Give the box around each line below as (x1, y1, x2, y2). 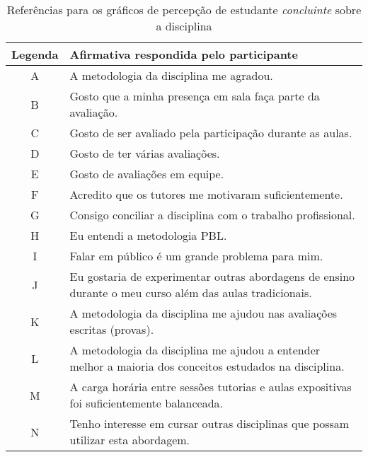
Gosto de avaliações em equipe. (69, 166, 224, 182)
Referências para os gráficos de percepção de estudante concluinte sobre (6, 1, 362, 18)
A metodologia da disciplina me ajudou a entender (69, 342, 321, 358)
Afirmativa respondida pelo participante (69, 46, 298, 62)
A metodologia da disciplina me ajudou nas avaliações (69, 305, 338, 321)
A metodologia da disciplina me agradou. (69, 67, 273, 83)
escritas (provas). (69, 321, 154, 337)
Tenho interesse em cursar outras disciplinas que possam (69, 415, 350, 432)
